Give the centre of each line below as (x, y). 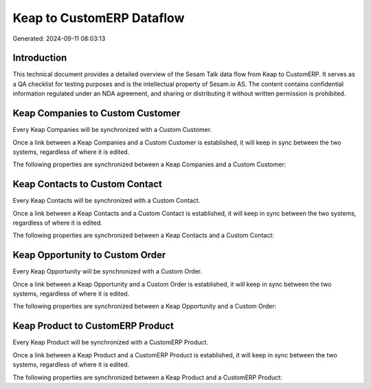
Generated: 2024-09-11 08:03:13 (59, 38)
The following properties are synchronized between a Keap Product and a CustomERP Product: (147, 377)
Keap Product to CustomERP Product (93, 326)
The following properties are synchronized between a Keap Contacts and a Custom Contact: (144, 235)
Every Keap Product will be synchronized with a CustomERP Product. (111, 342)
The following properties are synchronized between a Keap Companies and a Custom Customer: (149, 164)
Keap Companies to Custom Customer (97, 113)
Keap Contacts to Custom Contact (88, 185)
